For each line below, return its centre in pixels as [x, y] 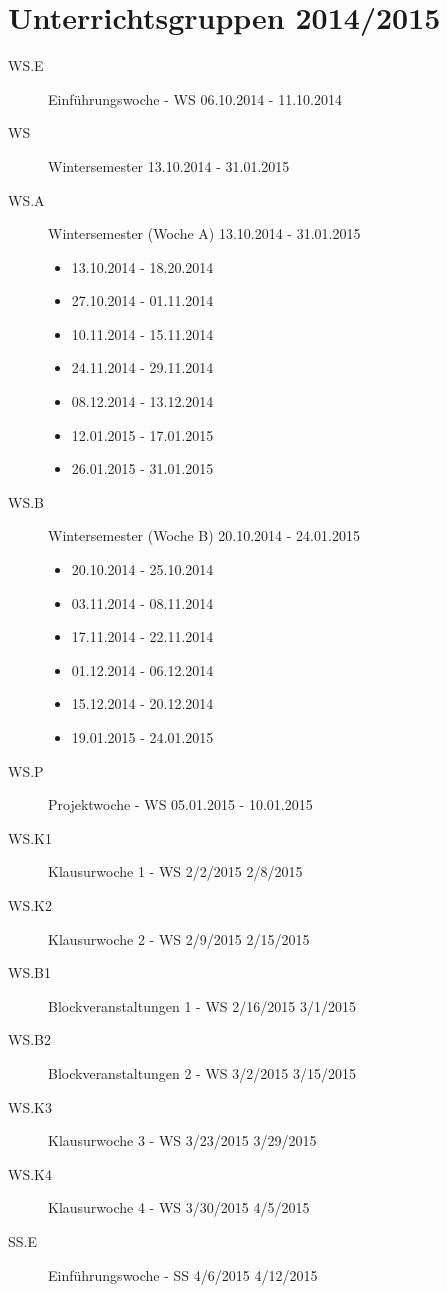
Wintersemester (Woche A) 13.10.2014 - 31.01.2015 [204, 233]
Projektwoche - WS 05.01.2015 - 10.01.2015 [180, 804]
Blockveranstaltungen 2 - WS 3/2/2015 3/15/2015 [202, 1072]
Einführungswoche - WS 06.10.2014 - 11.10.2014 [195, 98]
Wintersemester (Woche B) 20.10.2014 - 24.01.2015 [204, 535]
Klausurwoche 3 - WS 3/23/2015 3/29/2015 [182, 1140]
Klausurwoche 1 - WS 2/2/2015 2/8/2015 [175, 871]
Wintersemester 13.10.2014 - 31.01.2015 [169, 165]
